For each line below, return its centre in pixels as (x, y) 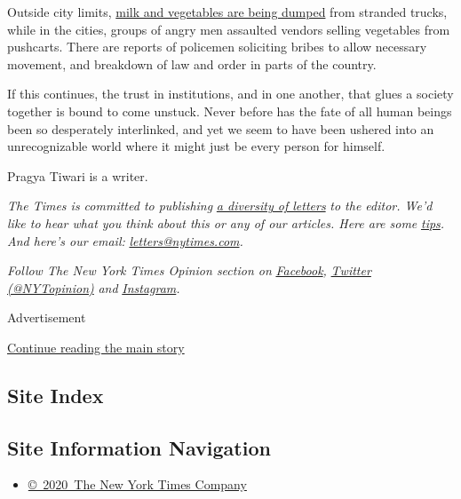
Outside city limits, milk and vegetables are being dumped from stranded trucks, (227, 12)
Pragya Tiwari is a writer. (78, 175)
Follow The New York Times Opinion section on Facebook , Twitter (189, 270)
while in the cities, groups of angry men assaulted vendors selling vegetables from (229, 29)
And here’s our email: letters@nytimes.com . (125, 240)
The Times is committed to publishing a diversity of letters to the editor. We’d (220, 206)
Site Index (56, 395)
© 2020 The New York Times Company (137, 484)
